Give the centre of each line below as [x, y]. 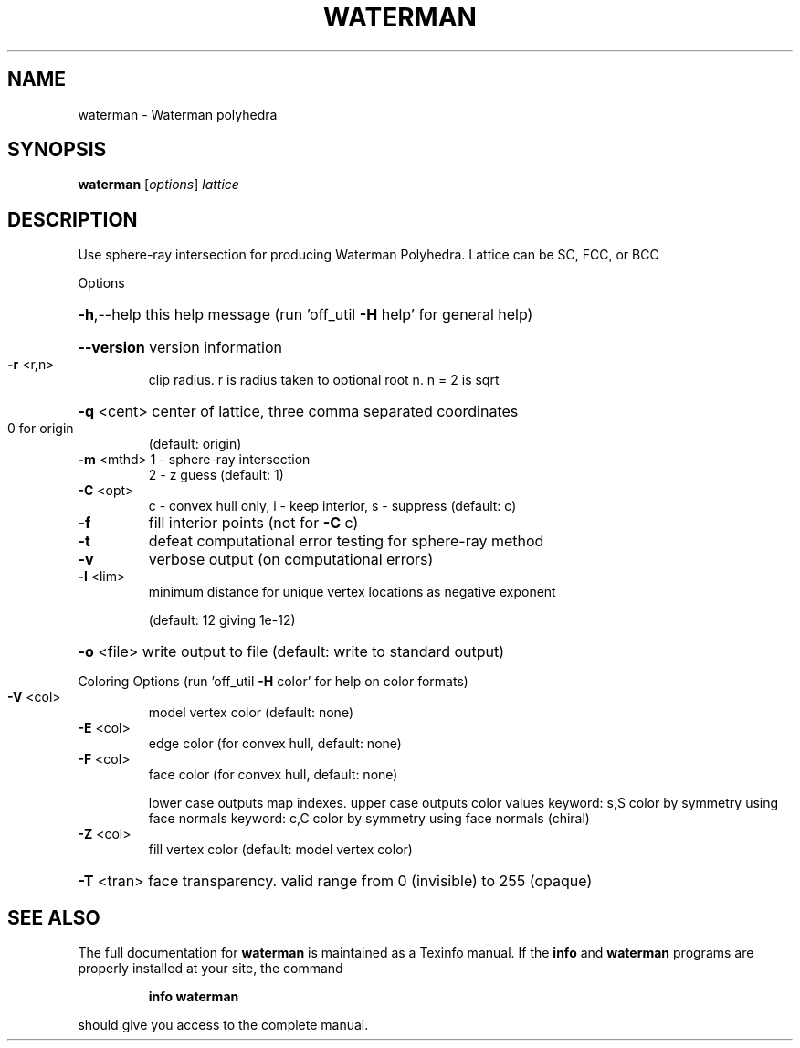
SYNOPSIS [57, 150]
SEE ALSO [54, 917]
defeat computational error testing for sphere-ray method [346, 541]
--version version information [180, 348]
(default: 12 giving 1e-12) [222, 620]
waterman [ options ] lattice [158, 185]
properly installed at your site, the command [211, 969]
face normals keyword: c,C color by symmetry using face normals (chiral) [369, 819]
